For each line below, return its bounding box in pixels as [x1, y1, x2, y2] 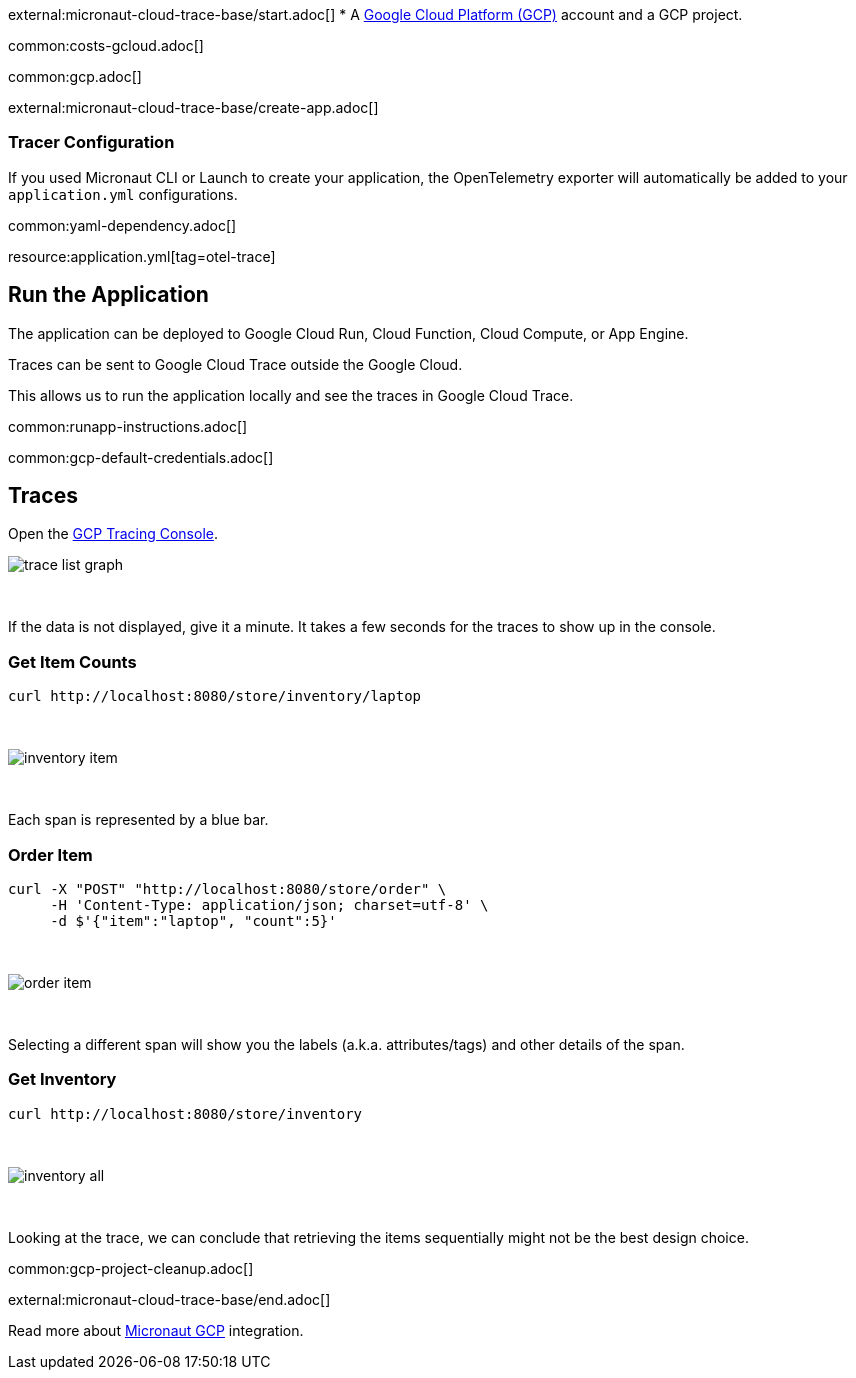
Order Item [8, 844, 93, 865]
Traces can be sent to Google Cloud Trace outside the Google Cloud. [8, 355, 463, 373]
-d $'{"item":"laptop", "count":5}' [50, 912, 337, 929]
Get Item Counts [8, 651, 137, 672]
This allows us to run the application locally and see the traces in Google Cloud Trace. [8, 386, 574, 404]
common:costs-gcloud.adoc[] [8, 37, 204, 54]
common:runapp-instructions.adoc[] [8, 417, 248, 435]
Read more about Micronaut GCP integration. [8, 1321, 304, 1339]
